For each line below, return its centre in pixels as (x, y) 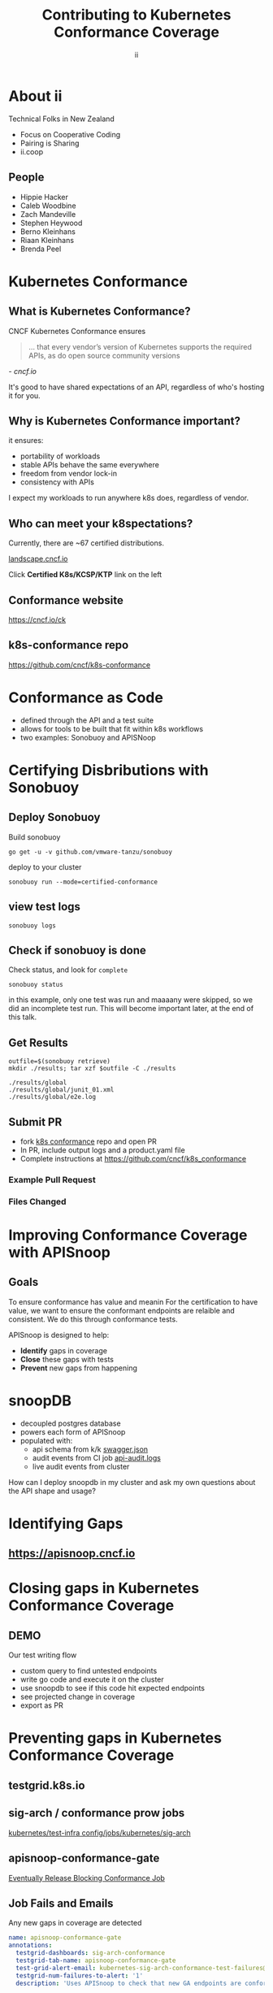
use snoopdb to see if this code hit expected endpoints (113, 1688)
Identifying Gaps (66, 1524)
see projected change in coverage (78, 1697)
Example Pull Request (52, 1179)
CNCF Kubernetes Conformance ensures (77, 331)
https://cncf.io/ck (37, 619)
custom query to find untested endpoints (89, 1671)
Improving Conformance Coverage (128, 1235)
